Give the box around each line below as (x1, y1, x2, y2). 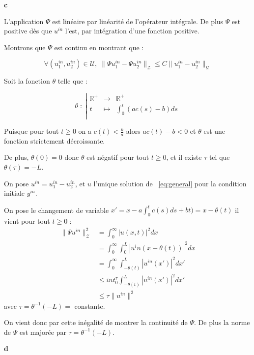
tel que (209, 152, 230, 162)
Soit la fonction (4, 76, 50, 86)
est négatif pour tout (86, 152, 149, 162)
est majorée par (19, 326, 66, 337)
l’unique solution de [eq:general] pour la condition (93, 178, 247, 188)
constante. (74, 300, 105, 311)
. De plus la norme (194, 317, 250, 327)
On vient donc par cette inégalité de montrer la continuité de (4, 317, 188, 327)
